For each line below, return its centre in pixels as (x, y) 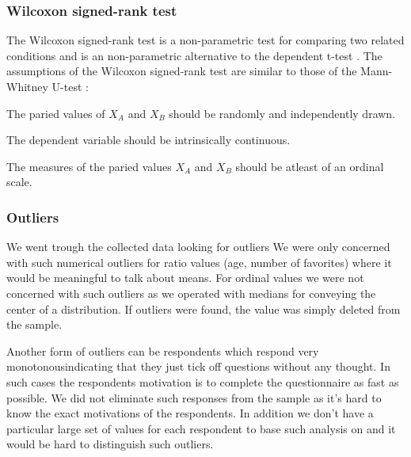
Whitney (27, 86)
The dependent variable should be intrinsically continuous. (148, 140)
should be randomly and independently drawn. (282, 113)
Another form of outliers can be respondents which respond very (163, 350)
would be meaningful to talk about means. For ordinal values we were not (185, 278)
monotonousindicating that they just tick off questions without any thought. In (198, 366)
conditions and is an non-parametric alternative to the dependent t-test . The (194, 55)
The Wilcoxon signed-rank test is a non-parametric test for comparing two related (205, 40)
